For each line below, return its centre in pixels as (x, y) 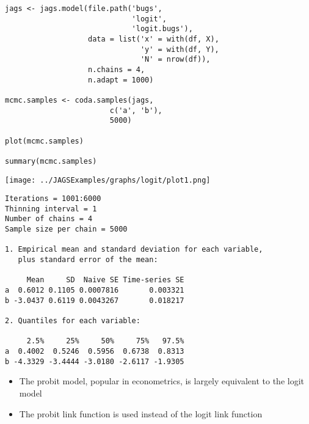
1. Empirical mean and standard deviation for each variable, (134, 250)
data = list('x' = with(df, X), (154, 39)
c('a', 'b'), (136, 110)
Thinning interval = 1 (51, 209)
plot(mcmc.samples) (44, 141)
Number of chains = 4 (49, 219)
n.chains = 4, (117, 69)
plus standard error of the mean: (88, 260)
